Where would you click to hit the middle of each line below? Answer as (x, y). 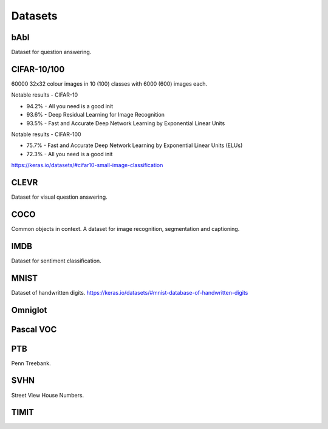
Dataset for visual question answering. (59, 197)
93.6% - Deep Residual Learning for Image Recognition (96, 115)
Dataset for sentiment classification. (56, 261)
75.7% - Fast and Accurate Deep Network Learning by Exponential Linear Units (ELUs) (135, 145)
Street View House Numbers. (48, 395)
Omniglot (29, 310)
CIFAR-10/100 (38, 69)
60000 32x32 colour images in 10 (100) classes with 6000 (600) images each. (109, 84)
